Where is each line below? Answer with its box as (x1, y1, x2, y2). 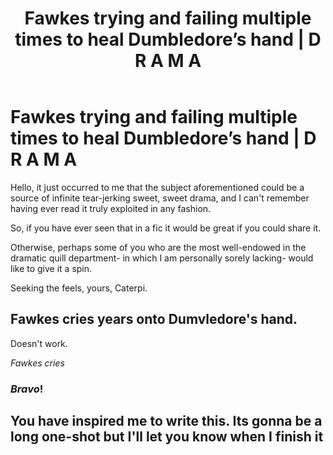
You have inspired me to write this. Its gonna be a (10, 413, 323, 430)
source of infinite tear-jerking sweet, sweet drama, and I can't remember (10, 192, 310, 204)
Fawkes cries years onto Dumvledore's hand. (10, 311, 298, 328)
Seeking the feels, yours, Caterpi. (10, 282, 148, 294)
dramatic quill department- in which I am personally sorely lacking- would (10, 252, 314, 264)
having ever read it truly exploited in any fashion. (10, 202, 212, 214)
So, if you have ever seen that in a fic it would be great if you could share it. (10, 222, 322, 234)
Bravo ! (10, 382, 44, 396)
